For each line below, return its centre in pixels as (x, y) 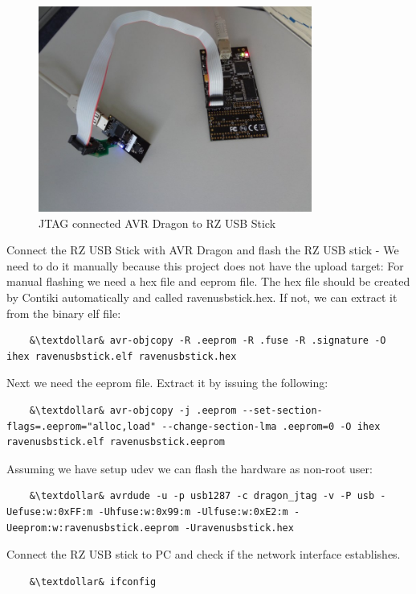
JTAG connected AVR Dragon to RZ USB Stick (157, 223)
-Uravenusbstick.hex (239, 528)
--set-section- (282, 411)
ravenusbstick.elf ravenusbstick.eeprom (116, 442)
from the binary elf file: (64, 313)
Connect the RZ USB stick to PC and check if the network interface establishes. (204, 554)
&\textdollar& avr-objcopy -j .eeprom (133, 411)
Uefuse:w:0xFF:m (50, 512)
